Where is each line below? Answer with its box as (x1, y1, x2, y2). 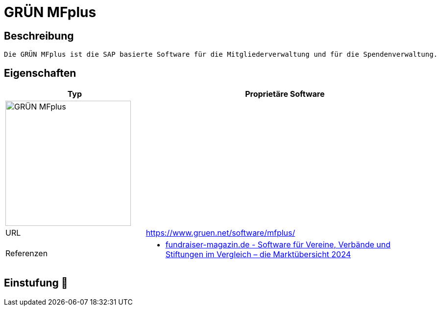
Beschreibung (4, 29, 74, 42)
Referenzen (5, 248, 48, 259)
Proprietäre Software (245, 89, 325, 99)
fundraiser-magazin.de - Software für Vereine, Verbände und (165, 240, 391, 250)
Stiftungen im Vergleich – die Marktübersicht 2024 (165, 249, 351, 260)
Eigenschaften (4, 66, 76, 79)
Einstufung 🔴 (4, 277, 68, 289)
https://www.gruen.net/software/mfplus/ (146, 228, 295, 238)
